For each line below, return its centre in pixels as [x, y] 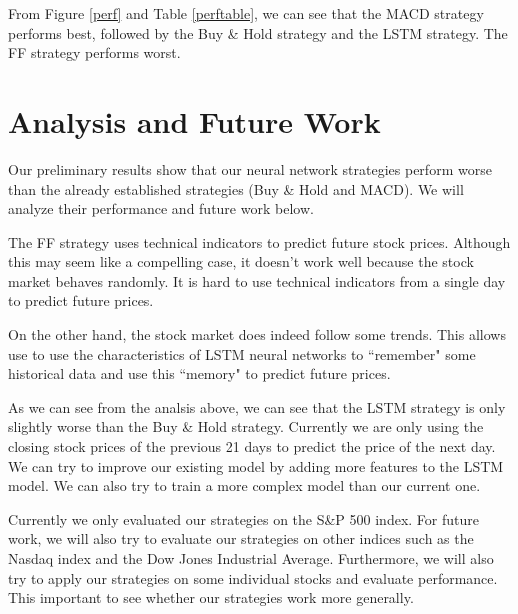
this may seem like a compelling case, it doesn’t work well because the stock [241, 261]
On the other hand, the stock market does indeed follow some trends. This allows [257, 334]
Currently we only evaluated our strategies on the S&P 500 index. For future [243, 518]
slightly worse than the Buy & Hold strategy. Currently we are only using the [246, 426]
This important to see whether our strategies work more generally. [211, 597]
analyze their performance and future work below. [161, 208]
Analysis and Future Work [194, 120]
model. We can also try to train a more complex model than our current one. [244, 485]
